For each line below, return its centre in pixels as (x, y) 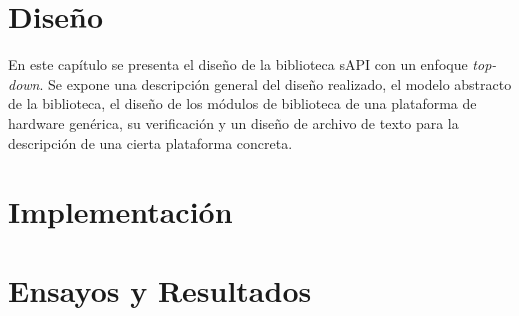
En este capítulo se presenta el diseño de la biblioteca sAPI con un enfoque (238, 64)
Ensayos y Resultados (160, 289)
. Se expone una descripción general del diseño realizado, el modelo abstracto (275, 83)
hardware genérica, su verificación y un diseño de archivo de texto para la (233, 122)
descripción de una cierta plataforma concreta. (150, 142)
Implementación (120, 211)
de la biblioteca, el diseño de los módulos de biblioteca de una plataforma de (242, 103)
